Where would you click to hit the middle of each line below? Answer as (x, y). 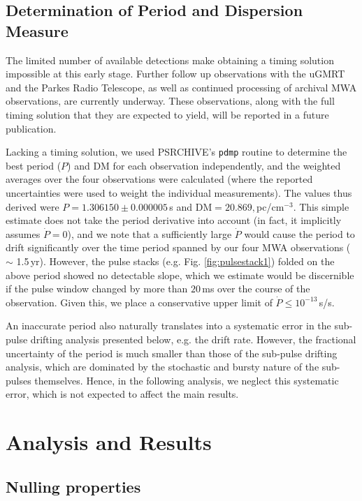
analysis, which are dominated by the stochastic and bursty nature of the (162, 367)
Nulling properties (73, 486)
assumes (23, 233)
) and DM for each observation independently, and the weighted (204, 165)
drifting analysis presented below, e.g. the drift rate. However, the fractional (193, 339)
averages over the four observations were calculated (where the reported (159, 179)
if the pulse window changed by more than (97, 289)
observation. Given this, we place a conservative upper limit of (139, 302)
